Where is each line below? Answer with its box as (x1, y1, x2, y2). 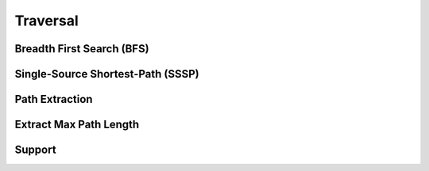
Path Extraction (14, 93, 93, 106)
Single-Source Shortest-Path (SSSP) (14, 67, 199, 81)
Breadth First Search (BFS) (14, 42, 150, 55)
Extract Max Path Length (14, 118, 140, 131)
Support (14, 143, 56, 157)
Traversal (14, 12, 79, 29)
